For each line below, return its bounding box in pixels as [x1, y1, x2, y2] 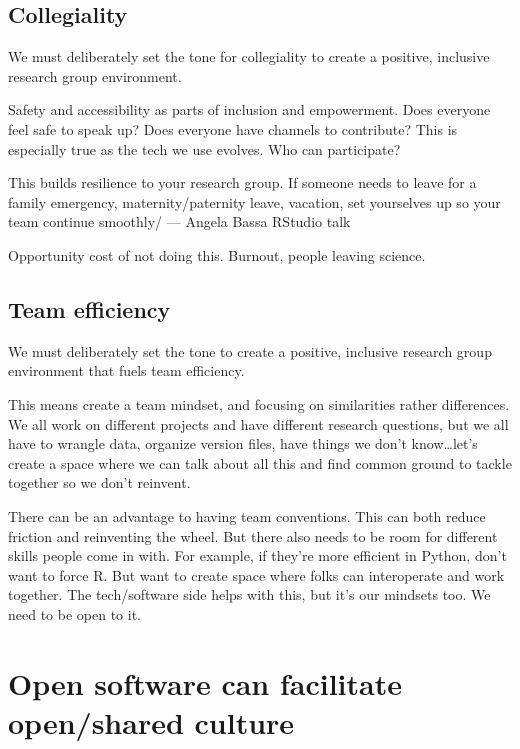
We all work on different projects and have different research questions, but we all [8, 413, 509, 434]
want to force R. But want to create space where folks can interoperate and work [8, 564, 505, 585]
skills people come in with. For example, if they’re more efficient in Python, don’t [8, 545, 507, 566]
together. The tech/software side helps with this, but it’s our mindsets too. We [8, 584, 491, 605]
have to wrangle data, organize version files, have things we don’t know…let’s [8, 433, 478, 454]
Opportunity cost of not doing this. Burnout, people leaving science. [8, 244, 426, 265]
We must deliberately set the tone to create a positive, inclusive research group [8, 340, 492, 361]
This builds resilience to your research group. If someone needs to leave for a [8, 172, 477, 193]
